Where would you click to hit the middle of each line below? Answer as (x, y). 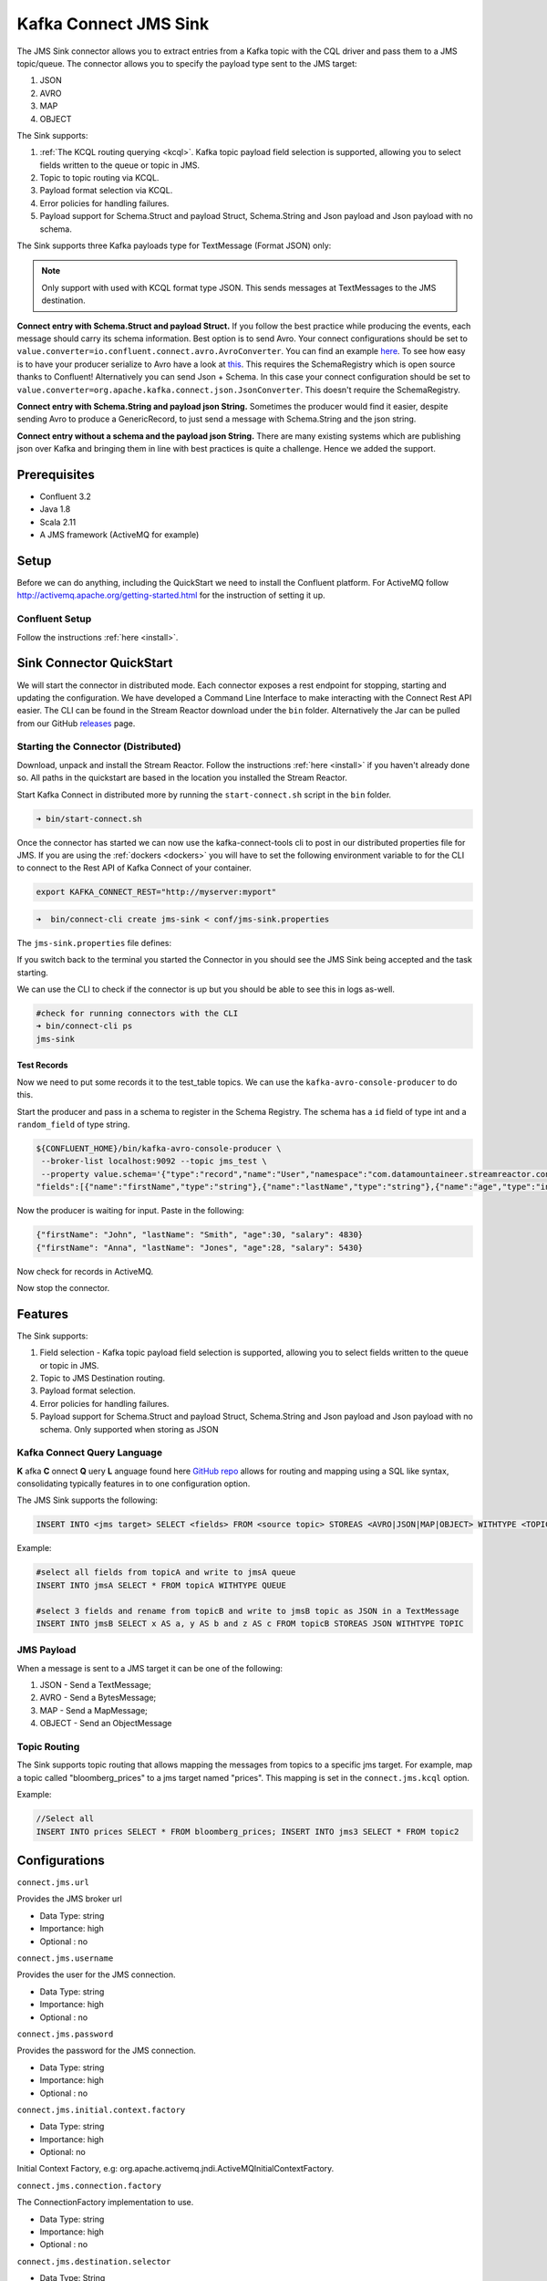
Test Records (42, 1065)
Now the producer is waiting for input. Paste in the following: (131, 1211)
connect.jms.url (53, 1883)
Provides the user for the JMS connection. (97, 1974)
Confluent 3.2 (65, 496)
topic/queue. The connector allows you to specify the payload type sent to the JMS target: (187, 63)
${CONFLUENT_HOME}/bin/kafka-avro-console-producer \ (159, 1148)
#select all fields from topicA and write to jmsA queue (166, 1573)
